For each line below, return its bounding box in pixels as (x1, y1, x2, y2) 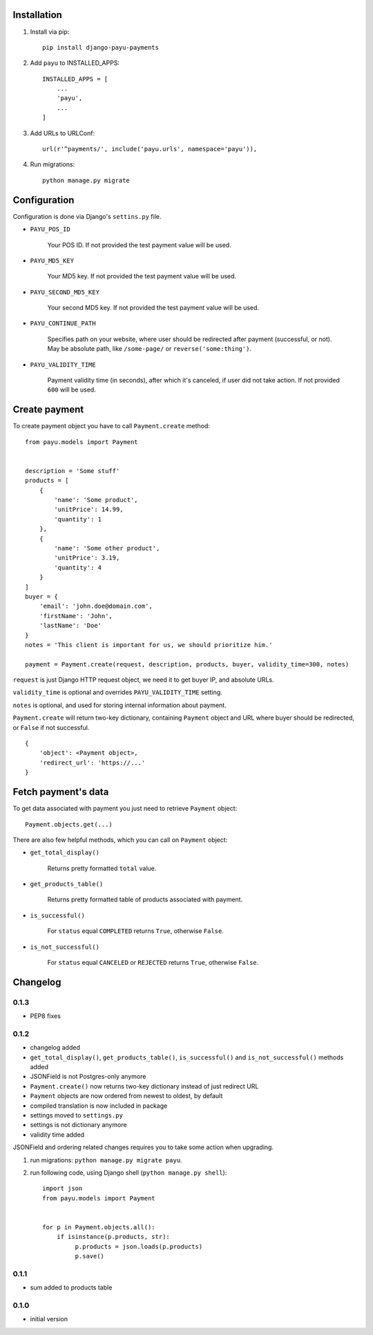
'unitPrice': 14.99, (54, 506, 124, 514)
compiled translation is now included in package (30, 1102, 168, 1110)
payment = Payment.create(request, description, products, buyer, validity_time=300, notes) (25, 660, 350, 668)
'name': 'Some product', (54, 496, 138, 504)
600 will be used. (47, 385, 96, 394)
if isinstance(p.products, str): (56, 1233, 171, 1241)
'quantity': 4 (54, 564, 102, 571)
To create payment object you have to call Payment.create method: (12, 422, 211, 430)
